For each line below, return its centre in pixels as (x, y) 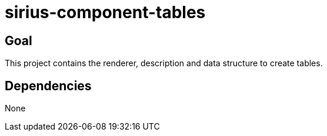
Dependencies (48, 86)
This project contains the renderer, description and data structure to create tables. (164, 63)
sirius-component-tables (105, 12)
